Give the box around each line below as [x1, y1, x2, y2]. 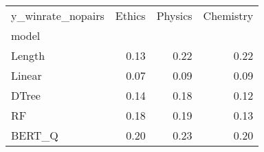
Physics [156, 8, 192, 23]
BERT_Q [11, 127, 58, 143]
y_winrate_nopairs [11, 8, 104, 23]
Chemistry [203, 8, 254, 23]
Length [11, 47, 45, 63]
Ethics [115, 8, 146, 23]
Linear [11, 67, 42, 83]
